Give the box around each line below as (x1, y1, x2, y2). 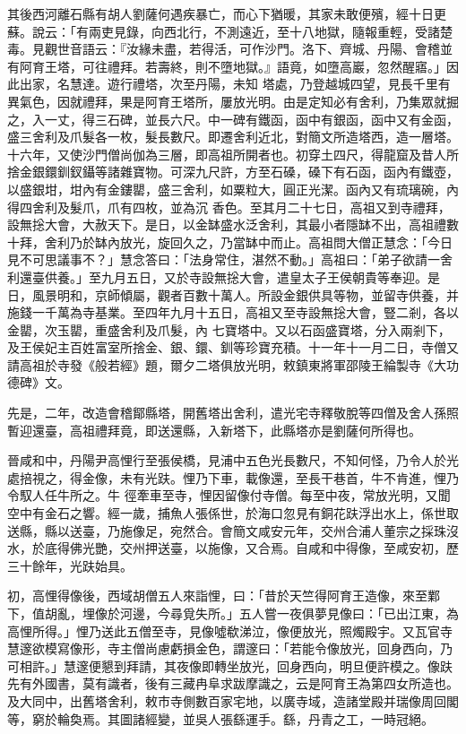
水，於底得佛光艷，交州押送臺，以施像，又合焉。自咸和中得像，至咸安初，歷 (7, 539, 459, 557)
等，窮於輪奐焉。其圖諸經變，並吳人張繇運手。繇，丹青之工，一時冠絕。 (7, 709, 434, 728)
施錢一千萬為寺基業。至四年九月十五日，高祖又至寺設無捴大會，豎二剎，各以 (7, 303, 459, 322)
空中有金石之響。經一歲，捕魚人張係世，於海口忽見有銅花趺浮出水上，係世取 (7, 504, 459, 522)
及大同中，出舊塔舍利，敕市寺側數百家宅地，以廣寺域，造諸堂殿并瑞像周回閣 (7, 691, 459, 710)
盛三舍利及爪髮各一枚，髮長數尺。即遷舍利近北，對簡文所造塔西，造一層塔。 (7, 127, 459, 146)
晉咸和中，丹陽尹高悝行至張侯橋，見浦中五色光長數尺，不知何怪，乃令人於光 (7, 451, 459, 470)
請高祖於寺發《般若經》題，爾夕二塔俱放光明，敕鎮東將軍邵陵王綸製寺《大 (7, 355, 446, 374)
